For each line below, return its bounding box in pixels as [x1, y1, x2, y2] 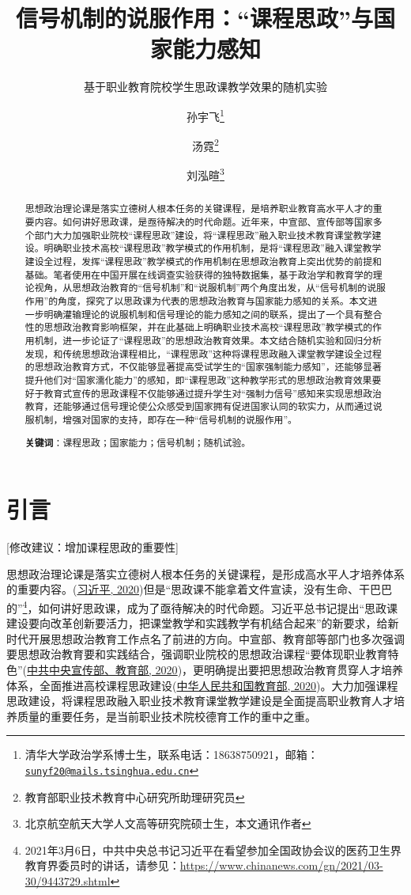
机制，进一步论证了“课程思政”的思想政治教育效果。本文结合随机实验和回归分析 [34, 334, 382, 347]
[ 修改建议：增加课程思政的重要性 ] [6, 539, 179, 556]
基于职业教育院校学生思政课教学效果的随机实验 [84, 78, 327, 95]
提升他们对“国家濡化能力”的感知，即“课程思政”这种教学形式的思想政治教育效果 [25, 373, 372, 386]
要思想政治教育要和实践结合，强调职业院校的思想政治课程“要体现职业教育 [6, 646, 388, 662]
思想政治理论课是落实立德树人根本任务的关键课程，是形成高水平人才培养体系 [6, 565, 405, 582]
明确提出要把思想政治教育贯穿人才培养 [204, 661, 404, 677]
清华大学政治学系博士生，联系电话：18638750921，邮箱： [25, 746, 319, 763]
